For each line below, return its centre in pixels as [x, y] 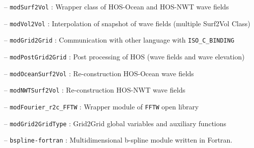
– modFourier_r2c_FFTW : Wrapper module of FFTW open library [101, 106]
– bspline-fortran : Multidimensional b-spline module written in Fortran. [118, 140]
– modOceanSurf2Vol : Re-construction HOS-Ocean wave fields [99, 73]
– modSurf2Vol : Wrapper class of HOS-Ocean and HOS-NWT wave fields [117, 6]
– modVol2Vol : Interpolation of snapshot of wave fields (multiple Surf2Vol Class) [127, 23]
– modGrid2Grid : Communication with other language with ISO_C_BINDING [119, 40]
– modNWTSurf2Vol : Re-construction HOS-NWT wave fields [95, 90]
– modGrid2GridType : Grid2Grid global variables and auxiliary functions [115, 123]
